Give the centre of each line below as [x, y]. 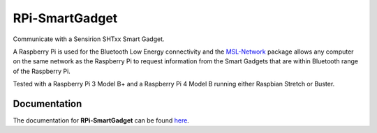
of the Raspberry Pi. [42, 71]
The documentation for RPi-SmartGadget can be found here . [101, 120]
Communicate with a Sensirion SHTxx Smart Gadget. [89, 39]
